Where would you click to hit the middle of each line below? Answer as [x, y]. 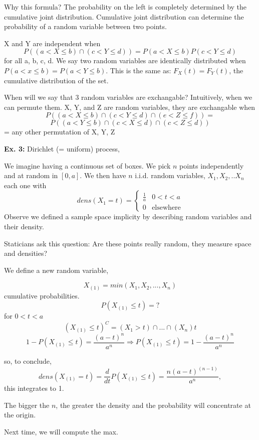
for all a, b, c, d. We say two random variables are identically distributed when [125, 60]
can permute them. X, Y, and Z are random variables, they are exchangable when [130, 107]
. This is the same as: [139, 70]
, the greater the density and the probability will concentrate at [153, 405]
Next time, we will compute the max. [61, 431]
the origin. [20, 415]
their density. [24, 226]
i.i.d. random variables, [170, 175]
